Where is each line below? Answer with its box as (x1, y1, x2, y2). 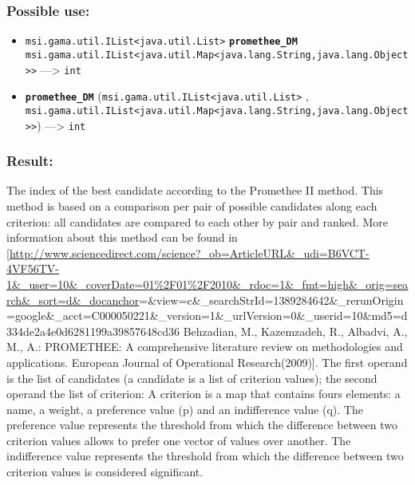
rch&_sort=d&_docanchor (6, 291, 140, 308)
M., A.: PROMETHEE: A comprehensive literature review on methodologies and (6, 338, 403, 355)
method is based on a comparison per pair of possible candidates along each (6, 197, 377, 214)
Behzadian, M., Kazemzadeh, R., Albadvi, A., (183, 322, 408, 339)
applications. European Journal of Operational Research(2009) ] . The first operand (6, 353, 408, 370)
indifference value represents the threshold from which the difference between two (6, 448, 404, 464)
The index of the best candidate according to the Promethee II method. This (6, 182, 384, 199)
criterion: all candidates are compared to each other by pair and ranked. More (6, 213, 388, 230)
